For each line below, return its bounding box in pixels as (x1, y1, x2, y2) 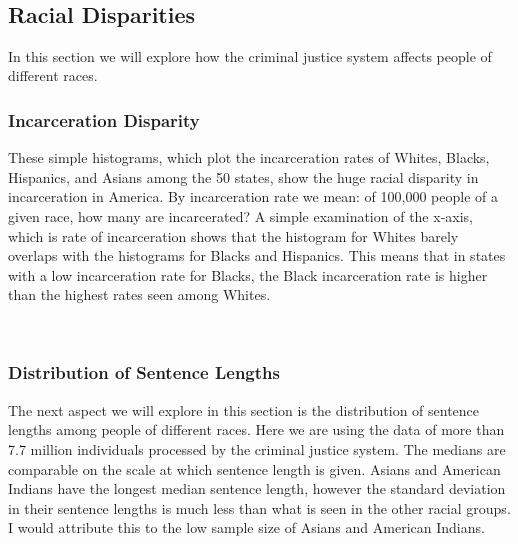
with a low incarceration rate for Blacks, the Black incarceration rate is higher (8, 264, 488, 285)
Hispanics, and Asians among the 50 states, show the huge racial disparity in (8, 166, 479, 187)
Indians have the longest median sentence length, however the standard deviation (8, 478, 506, 499)
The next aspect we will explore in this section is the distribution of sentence (8, 399, 480, 420)
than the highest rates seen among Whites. (8, 284, 271, 305)
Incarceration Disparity (8, 107, 200, 132)
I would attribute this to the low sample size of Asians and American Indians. (8, 517, 485, 538)
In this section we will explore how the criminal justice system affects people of (8, 45, 492, 66)
